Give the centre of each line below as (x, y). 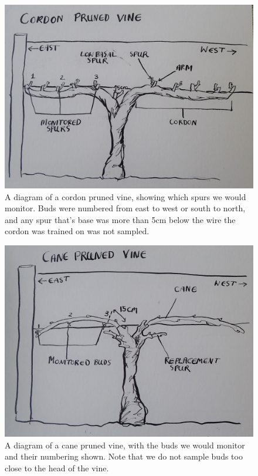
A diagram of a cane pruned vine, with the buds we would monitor (125, 445)
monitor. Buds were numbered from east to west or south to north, (125, 208)
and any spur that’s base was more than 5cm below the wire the (120, 219)
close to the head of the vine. (57, 468)
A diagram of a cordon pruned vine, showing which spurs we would (125, 196)
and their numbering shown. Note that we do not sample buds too (124, 456)
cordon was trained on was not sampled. (77, 231)
